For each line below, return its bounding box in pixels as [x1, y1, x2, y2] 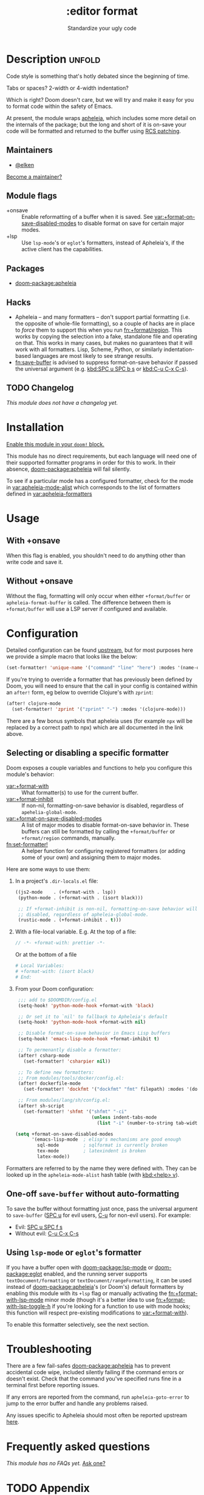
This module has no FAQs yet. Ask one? [6, 1460, 106, 1467]
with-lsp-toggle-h [6, 1302, 51, 1310]
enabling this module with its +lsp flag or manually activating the [6, 1290, 168, 1297]
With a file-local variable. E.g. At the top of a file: [15, 928, 137, 935]
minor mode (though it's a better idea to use [44, 1296, 155, 1303]
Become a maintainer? [6, 173, 63, 180]
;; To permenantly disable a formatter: [18, 1047, 122, 1053]
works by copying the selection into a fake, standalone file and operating [15, 332, 197, 340]
